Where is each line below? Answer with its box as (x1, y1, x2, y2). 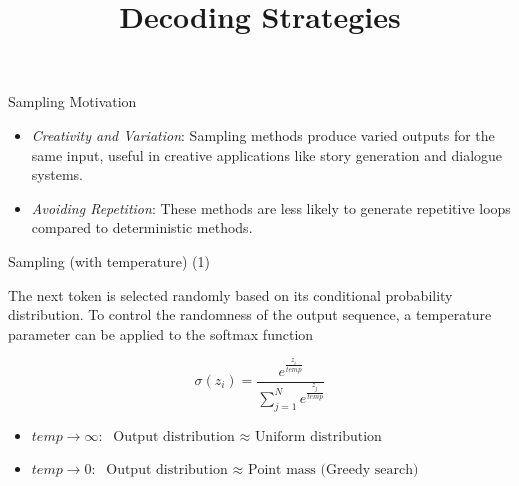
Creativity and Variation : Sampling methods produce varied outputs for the (31, 124, 495, 145)
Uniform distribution (254, 429, 382, 444)
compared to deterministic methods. (31, 217, 253, 238)
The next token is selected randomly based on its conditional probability (8, 284, 453, 305)
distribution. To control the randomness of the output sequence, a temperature (8, 304, 492, 325)
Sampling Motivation (8, 91, 137, 112)
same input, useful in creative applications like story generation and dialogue (31, 144, 503, 165)
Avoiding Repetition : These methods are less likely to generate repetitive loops (31, 197, 511, 218)
